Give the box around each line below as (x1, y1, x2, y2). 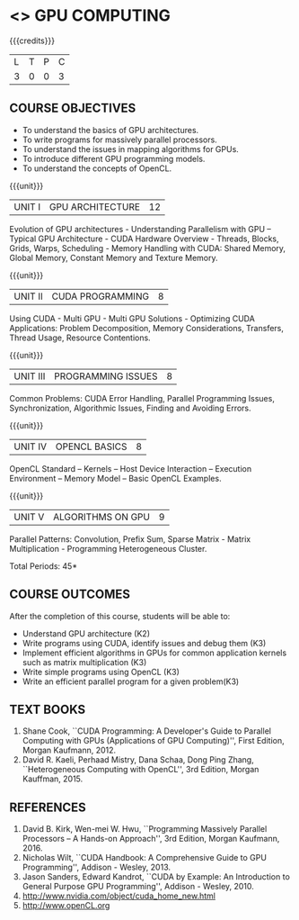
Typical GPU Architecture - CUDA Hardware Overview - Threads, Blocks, (9, 233, 279, 244)
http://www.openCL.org (22, 900, 110, 911)
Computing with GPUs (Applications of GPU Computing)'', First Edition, (22, 735, 285, 746)
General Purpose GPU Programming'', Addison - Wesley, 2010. (22, 881, 254, 892)
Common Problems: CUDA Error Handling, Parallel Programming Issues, (9, 392, 276, 403)
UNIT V (13, 510, 45, 523)
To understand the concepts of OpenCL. (22, 163, 172, 174)
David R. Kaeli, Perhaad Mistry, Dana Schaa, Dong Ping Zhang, (22, 754, 254, 765)
